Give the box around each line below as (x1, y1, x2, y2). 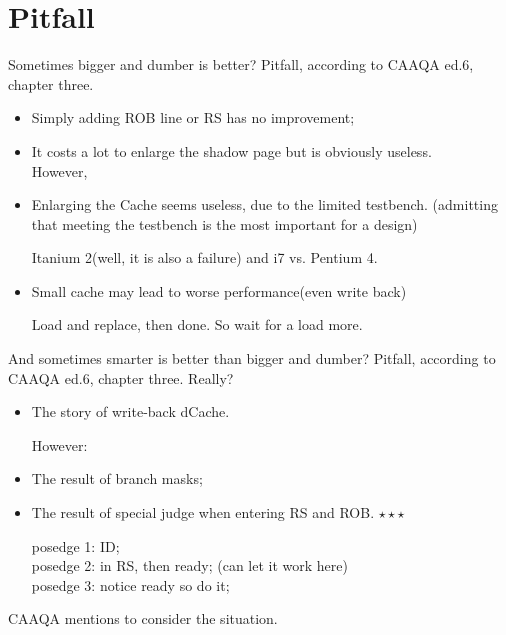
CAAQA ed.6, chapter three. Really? (8, 367, 234, 388)
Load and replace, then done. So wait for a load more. (31, 314, 363, 335)
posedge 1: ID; (31, 535, 120, 556)
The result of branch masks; (31, 468, 203, 489)
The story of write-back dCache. (31, 401, 230, 422)
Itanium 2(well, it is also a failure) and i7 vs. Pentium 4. (31, 247, 378, 268)
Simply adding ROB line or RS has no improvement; (31, 107, 355, 128)
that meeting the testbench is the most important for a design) (31, 213, 418, 234)
